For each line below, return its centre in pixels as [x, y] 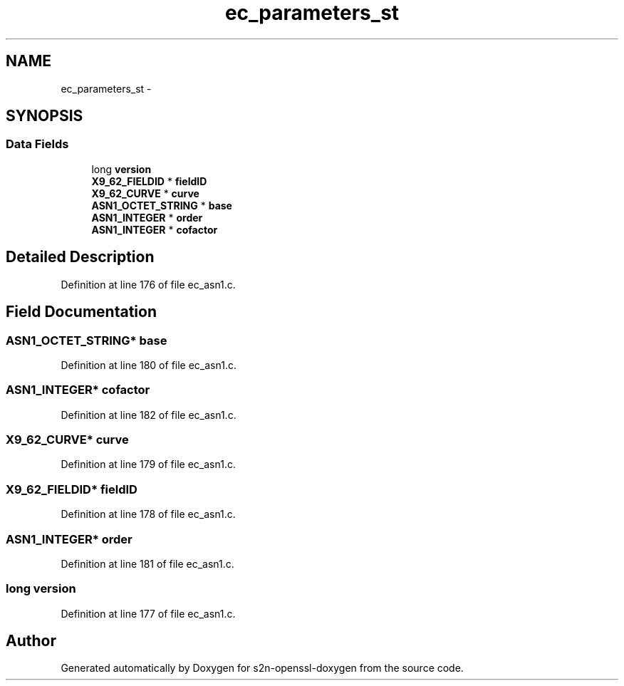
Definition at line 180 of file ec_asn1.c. [149, 365]
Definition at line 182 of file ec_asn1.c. [149, 415]
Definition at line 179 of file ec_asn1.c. [148, 464]
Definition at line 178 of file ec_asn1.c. [148, 514]
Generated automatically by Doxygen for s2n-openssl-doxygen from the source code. [262, 668]
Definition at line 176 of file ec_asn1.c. [148, 284]
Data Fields [37, 144]
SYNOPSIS [45, 116]
